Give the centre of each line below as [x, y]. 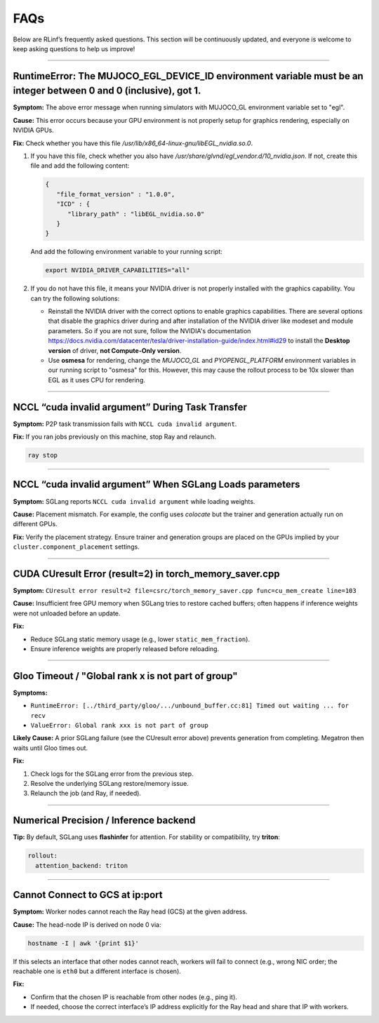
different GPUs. [35, 524]
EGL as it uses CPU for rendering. [97, 380]
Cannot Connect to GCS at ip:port [88, 895]
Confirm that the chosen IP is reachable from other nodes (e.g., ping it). [134, 997]
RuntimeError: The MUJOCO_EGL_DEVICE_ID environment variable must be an [188, 76]
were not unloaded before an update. [67, 613]
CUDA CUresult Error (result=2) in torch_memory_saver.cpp [146, 574]
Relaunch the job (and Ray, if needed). [86, 794]
